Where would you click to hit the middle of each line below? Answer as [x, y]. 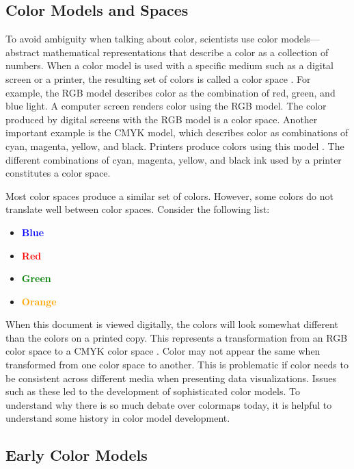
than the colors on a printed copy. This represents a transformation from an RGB [177, 337]
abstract [23, 52]
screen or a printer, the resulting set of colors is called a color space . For [158, 78]
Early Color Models [77, 455]
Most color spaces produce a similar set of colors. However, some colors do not [169, 195]
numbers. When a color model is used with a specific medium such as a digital [170, 65]
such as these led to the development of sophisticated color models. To [153, 391]
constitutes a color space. [58, 173]
